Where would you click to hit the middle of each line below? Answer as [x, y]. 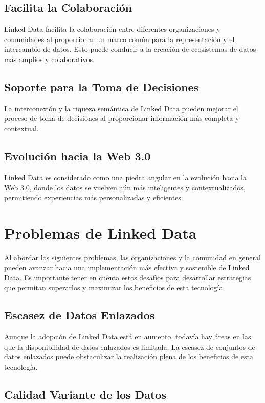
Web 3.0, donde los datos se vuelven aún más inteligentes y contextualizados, [125, 187]
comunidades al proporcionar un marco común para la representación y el [119, 39]
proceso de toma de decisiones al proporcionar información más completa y [122, 118]
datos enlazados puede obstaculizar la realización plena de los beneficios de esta [129, 357]
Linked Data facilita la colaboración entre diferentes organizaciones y [112, 29]
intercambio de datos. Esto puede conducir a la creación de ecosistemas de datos [130, 49]
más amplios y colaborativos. [49, 59]
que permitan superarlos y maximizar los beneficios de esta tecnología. [115, 287]
